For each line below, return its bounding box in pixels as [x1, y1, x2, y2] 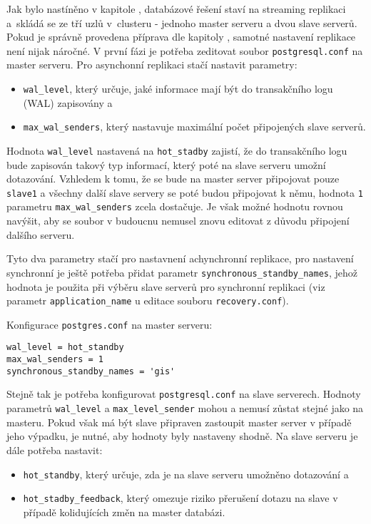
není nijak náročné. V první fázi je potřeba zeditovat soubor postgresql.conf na [6, 43, 363, 58]
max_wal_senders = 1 [6, 354, 104, 365]
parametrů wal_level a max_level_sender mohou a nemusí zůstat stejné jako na [6, 401, 364, 416]
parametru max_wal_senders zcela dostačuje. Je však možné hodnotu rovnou [6, 199, 343, 214]
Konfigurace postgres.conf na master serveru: [6, 317, 213, 332]
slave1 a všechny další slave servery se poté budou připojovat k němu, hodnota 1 [6, 185, 363, 200]
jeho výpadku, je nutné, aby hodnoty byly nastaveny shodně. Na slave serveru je [6, 428, 358, 443]
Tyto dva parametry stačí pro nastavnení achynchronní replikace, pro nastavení [6, 251, 354, 266]
